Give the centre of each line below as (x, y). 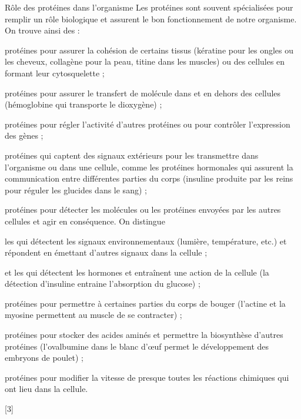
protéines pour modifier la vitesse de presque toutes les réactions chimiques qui (147, 377)
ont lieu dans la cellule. (46, 389)
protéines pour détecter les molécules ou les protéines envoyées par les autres (143, 209)
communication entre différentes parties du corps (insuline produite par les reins (149, 178)
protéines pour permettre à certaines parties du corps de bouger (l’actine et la (145, 303)
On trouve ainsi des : (42, 30)
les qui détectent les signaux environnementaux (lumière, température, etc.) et (146, 241)
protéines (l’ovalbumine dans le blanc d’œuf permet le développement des (137, 346)
